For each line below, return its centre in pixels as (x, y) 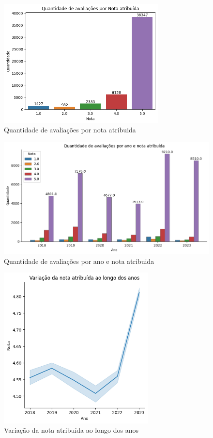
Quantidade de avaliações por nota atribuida (70, 130)
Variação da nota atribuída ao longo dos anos (71, 430)
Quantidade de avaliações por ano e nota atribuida (79, 261)
